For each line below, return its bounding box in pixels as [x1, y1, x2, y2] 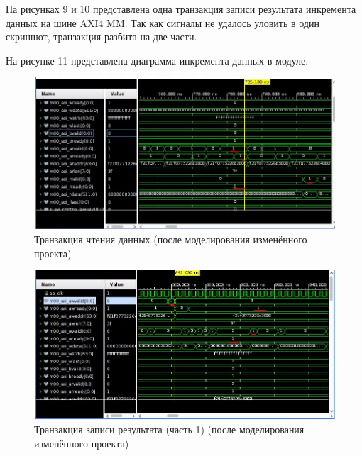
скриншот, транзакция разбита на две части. [6, 29, 197, 44]
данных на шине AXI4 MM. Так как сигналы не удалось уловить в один [6, 15, 319, 30]
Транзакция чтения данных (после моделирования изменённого [34, 231, 307, 246]
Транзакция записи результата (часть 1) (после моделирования [34, 422, 305, 437]
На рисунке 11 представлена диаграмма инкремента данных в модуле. [6, 52, 309, 67]
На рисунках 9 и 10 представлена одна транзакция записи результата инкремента [6, 1, 356, 16]
